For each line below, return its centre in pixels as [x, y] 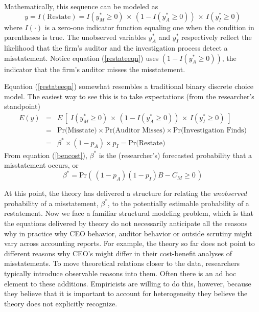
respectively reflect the [217, 37]
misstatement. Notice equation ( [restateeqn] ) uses [81, 58]
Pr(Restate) [147, 143]
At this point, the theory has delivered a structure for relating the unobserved [126, 193]
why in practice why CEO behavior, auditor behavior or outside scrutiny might [128, 233]
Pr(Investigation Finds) [210, 130]
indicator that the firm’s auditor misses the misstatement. [95, 69]
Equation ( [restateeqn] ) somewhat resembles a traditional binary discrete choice [129, 86]
